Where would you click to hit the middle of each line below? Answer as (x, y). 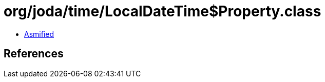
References (34, 54)
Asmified (39, 34)
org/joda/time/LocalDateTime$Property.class (162, 11)
